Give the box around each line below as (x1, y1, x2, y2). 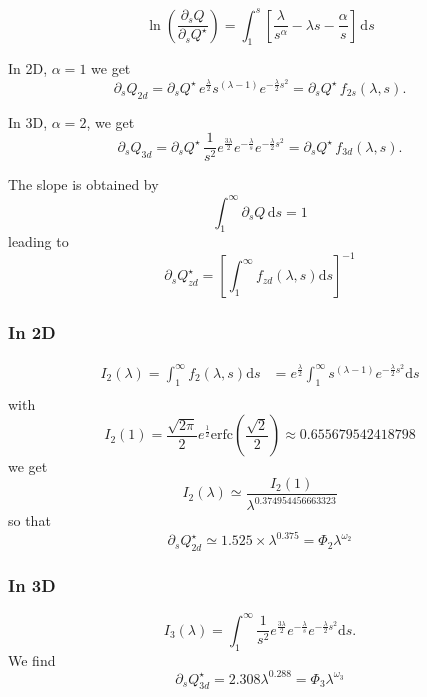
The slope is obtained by (8, 174, 159, 195)
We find (8, 649, 56, 670)
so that (8, 510, 51, 531)
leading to (8, 231, 69, 252)
